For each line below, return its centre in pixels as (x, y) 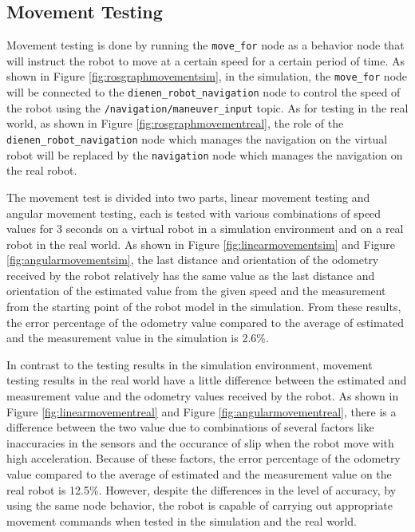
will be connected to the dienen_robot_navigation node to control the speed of (204, 92)
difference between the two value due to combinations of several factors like (190, 427)
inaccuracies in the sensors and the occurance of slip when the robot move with (200, 442)
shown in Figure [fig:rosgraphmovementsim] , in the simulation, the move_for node (207, 76)
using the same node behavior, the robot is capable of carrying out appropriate (200, 505)
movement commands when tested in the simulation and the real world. (182, 520)
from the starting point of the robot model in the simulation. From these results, (204, 307)
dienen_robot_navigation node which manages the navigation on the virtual (197, 139)
